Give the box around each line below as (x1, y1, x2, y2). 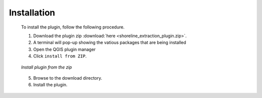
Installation (9, 7, 55, 18)
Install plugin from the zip (21, 64, 72, 70)
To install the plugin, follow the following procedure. (21, 24, 125, 30)
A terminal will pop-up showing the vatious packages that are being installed (33, 40, 186, 45)
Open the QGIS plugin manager (33, 46, 96, 52)
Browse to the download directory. (33, 75, 102, 81)
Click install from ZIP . (33, 53, 87, 59)
